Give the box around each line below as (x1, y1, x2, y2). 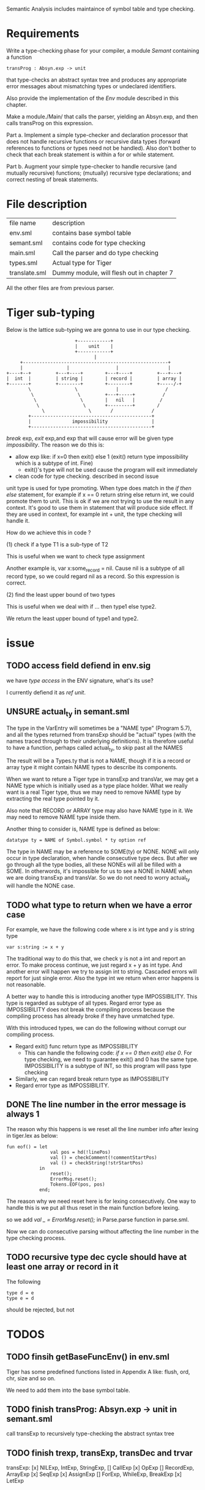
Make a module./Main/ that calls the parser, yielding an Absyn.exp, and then (6, 113, 198, 120)
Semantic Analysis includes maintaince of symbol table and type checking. (6, 6, 195, 12)
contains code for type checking (52, 239, 146, 247)
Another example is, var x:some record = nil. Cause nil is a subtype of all (6, 564, 185, 573)
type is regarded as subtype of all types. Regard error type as (6, 999, 162, 1007)
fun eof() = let (6, 1143, 48, 1150)
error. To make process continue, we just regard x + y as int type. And (6, 961, 182, 969)
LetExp (6, 1477, 24, 1484)
